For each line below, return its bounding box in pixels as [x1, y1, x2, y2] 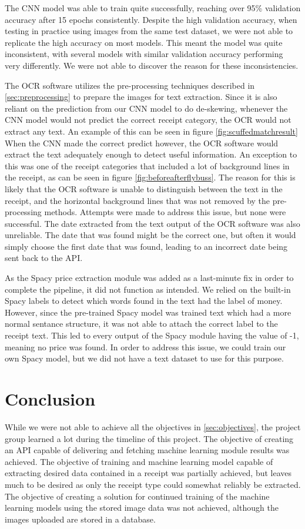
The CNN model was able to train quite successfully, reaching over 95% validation [5, 2, 301, 14]
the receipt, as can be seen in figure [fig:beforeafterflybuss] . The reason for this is [5, 171, 296, 183]
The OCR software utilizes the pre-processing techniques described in [5, 79, 255, 91]
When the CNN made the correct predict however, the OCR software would [5, 136, 279, 149]
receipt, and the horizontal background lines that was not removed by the [5, 194, 270, 206]
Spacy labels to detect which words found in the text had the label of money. [5, 294, 283, 307]
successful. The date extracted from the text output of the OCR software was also [5, 217, 300, 229]
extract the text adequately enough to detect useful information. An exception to [5, 148, 297, 160]
